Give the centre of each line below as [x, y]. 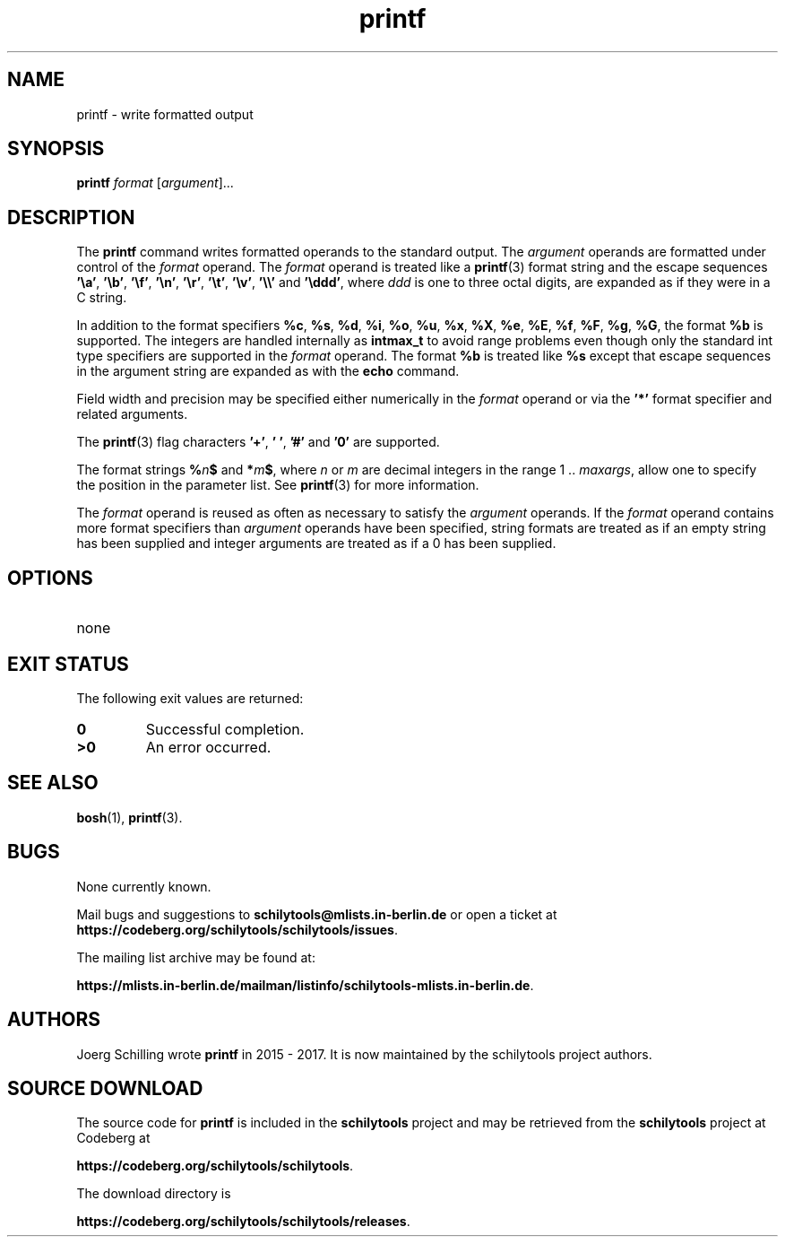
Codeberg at [113, 1138]
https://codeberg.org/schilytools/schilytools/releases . [243, 1222]
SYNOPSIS [56, 149]
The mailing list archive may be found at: [196, 957]
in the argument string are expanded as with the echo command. [268, 371]
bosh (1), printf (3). [129, 817]
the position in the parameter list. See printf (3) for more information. [278, 485]
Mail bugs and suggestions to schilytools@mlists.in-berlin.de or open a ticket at [317, 914]
